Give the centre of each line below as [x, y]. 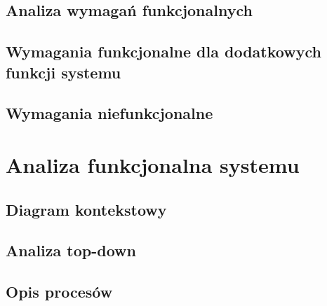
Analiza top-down [71, 250]
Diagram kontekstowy [86, 209]
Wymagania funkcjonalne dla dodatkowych [163, 51]
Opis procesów [59, 292]
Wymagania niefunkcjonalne [109, 113]
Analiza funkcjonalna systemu [153, 164]
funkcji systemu [64, 72]
